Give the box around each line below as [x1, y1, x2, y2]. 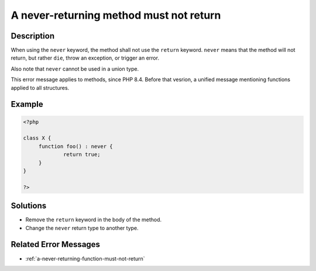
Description [11, 31, 55, 41]
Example [11, 99, 43, 109]
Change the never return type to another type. [25, 224, 139, 231]
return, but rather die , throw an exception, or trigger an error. [11, 54, 159, 61]
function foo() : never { [38, 143, 114, 150]
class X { [23, 135, 51, 141]
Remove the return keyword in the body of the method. [25, 216, 162, 223]
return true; [63, 151, 101, 158]
